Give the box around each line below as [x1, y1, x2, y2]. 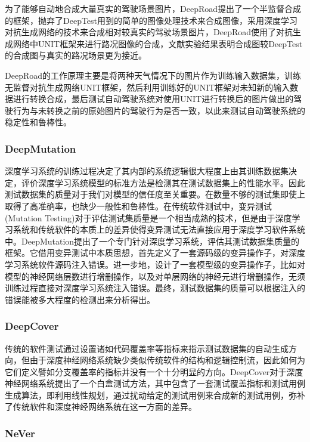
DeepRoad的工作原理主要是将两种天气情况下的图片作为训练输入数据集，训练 [5, 69, 301, 81]
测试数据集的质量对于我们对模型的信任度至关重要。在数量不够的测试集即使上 [5, 188, 305, 200]
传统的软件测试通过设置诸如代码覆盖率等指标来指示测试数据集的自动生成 [5, 342, 289, 354]
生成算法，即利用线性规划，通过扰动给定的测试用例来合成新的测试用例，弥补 [5, 388, 305, 401]
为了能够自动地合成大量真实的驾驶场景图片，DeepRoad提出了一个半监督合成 [5, 2, 301, 14]
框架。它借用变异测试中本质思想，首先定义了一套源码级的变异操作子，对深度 [5, 246, 305, 259]
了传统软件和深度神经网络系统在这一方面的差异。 [5, 400, 197, 413]
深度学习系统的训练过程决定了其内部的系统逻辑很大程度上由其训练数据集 [5, 165, 289, 177]
